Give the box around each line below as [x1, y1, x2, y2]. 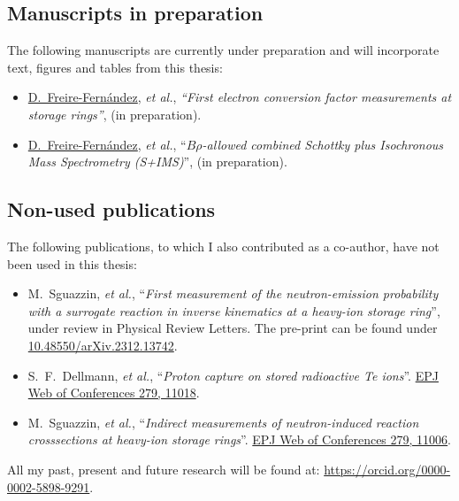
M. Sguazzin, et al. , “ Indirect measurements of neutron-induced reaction [27, 412, 419, 431]
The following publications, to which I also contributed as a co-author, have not [7, 236, 440, 255]
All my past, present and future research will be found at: [7, 459, 320, 478]
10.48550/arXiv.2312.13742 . [27, 335, 178, 354]
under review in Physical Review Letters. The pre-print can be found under [27, 319, 438, 337]
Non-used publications [7, 196, 216, 223]
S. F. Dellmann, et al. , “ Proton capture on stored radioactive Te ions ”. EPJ [27, 366, 439, 384]
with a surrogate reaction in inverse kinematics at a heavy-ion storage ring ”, [27, 301, 440, 320]
